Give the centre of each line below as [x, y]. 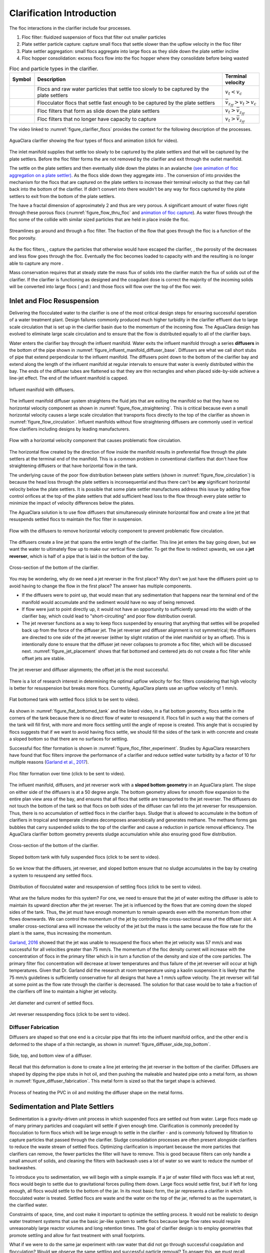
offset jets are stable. [43, 658]
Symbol [21, 79]
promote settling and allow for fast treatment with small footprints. [77, 1235]
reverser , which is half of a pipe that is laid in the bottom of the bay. [79, 556]
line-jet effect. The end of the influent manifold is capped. [69, 378]
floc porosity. [23, 238]
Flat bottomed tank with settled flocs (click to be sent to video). [74, 700]
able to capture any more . [36, 263]
